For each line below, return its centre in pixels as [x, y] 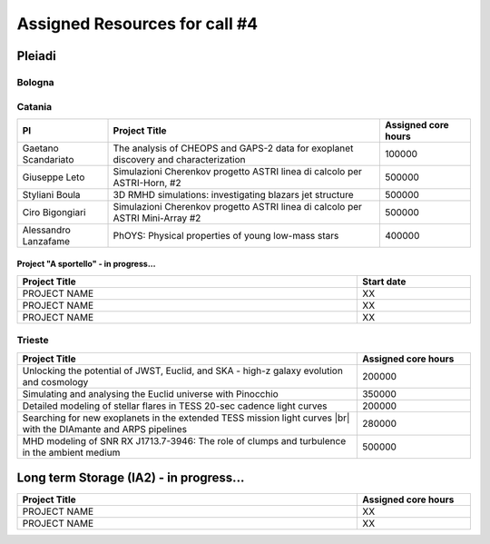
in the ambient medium [71, 452]
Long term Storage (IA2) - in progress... [131, 478]
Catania [34, 106]
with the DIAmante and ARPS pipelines [105, 429]
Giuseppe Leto [54, 177]
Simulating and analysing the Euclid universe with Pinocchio [150, 393]
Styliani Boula [51, 194]
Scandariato [48, 159]
